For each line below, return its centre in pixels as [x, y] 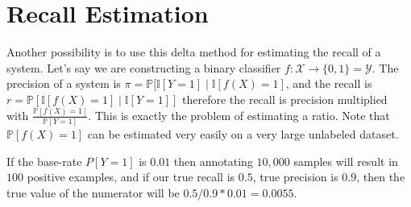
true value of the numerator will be [93, 192]
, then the [381, 177]
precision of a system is [64, 83]
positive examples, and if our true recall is [131, 177]
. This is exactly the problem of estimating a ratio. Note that [239, 115]
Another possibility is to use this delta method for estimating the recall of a [194, 52]
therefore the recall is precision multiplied [284, 99]
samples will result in [346, 161]
